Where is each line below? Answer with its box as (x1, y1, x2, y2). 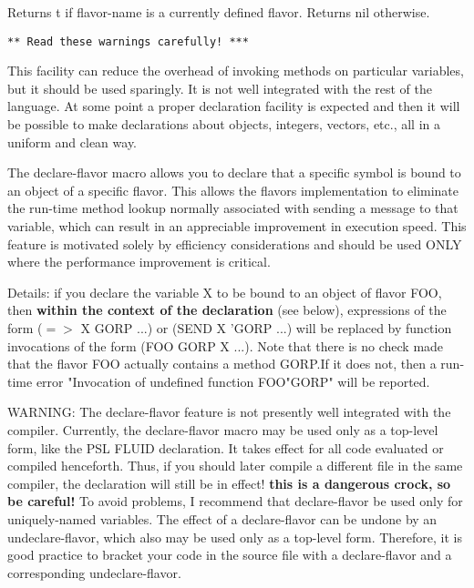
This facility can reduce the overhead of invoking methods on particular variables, (7, 61, 464, 80)
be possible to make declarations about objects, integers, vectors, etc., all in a (7, 115, 440, 134)
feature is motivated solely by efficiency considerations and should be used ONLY (7, 234, 462, 253)
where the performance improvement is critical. (7, 252, 271, 271)
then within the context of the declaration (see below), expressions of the (7, 300, 447, 319)
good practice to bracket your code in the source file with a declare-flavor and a (7, 545, 452, 564)
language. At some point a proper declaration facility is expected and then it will (7, 96, 460, 116)
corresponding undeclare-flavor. (7, 563, 181, 582)
